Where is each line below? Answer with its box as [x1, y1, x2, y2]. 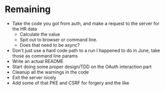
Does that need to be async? [19, 42, 80, 48]
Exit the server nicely [12, 74, 56, 80]
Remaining [5, 4, 51, 15]
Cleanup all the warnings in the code [12, 69, 89, 75]
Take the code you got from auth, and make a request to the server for [12, 20, 159, 26]
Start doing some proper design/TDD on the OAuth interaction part [12, 64, 152, 70]
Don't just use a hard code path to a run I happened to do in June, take [12, 47, 160, 53]
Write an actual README [12, 58, 64, 64]
